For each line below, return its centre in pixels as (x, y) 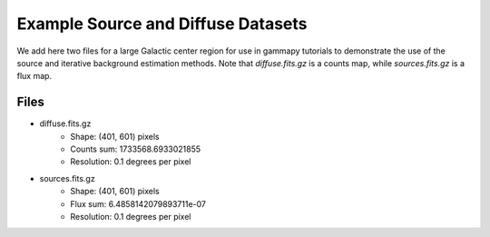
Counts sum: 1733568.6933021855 (136, 149)
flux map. (34, 76)
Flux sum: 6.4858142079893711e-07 (138, 203)
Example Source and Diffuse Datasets (162, 24)
